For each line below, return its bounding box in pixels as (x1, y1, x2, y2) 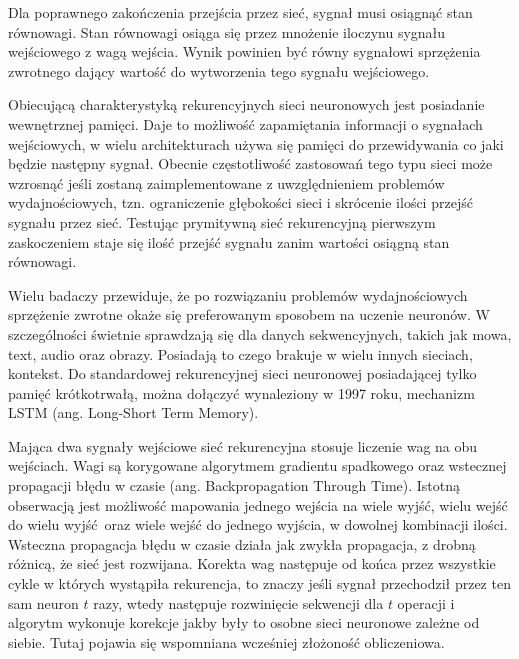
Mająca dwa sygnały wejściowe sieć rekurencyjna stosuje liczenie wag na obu (8, 435, 478, 456)
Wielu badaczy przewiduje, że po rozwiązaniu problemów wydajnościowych (8, 284, 468, 305)
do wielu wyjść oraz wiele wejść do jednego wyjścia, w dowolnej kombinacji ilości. (8, 514, 508, 535)
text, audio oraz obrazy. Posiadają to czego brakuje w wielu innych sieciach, (8, 343, 473, 364)
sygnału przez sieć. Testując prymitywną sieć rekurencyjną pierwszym (8, 211, 436, 232)
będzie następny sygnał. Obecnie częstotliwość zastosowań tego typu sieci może (8, 153, 493, 174)
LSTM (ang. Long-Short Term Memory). (8, 402, 259, 423)
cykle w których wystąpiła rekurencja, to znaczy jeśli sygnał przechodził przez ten (8, 573, 511, 594)
